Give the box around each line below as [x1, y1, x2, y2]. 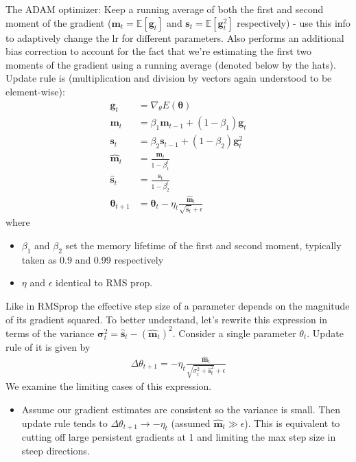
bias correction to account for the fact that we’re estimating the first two [5, 44, 312, 58]
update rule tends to [21, 415, 108, 430]
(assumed [171, 415, 211, 430]
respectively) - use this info [237, 15, 351, 30]
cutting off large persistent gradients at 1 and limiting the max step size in [21, 430, 336, 444]
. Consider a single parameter [172, 325, 296, 340]
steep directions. [21, 443, 90, 458]
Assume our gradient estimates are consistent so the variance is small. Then [21, 402, 341, 417]
